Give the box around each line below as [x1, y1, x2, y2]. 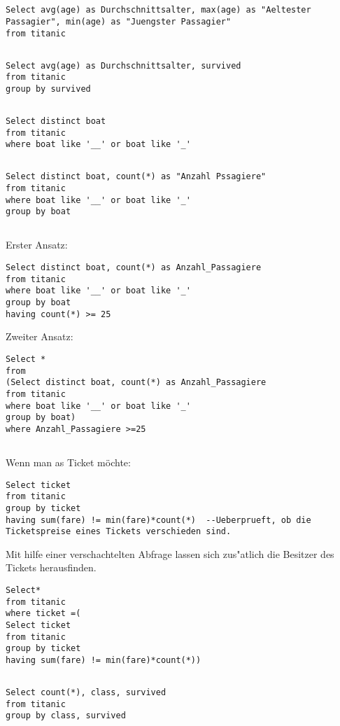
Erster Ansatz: [6, 237, 68, 252]
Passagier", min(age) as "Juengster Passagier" [6, 17, 232, 27]
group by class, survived [6, 711, 126, 721]
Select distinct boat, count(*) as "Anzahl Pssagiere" [6, 172, 267, 182]
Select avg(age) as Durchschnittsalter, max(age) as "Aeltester [6, 5, 311, 15]
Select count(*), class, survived [6, 687, 167, 697]
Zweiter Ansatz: [6, 329, 73, 344]
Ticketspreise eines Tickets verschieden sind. [6, 526, 232, 537]
